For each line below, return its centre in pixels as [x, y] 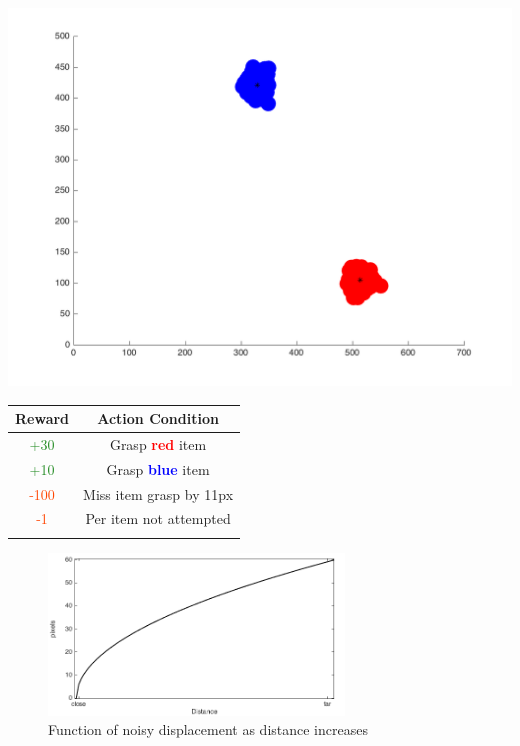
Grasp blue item [158, 468]
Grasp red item [158, 443]
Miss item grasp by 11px [158, 493]
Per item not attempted [158, 518]
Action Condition [158, 418]
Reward [42, 418]
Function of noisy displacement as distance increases [208, 729]
